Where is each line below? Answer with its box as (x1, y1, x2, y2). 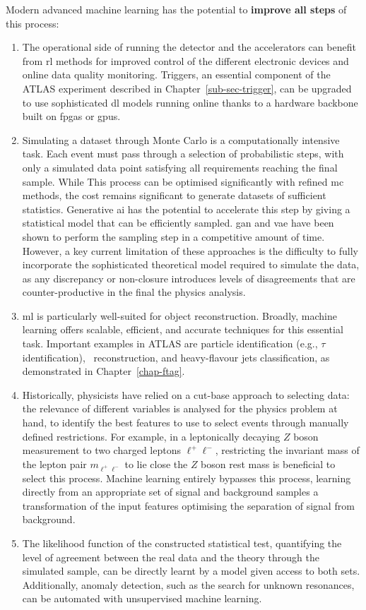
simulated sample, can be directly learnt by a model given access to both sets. (22, 563, 360, 578)
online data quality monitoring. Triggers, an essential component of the (22, 67, 331, 82)
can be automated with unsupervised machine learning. (22, 591, 262, 606)
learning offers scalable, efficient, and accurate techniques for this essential (22, 322, 343, 337)
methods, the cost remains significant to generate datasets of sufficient (22, 188, 326, 203)
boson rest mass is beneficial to (201, 456, 336, 471)
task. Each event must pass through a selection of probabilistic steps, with (22, 146, 344, 161)
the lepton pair (22, 456, 87, 471)
